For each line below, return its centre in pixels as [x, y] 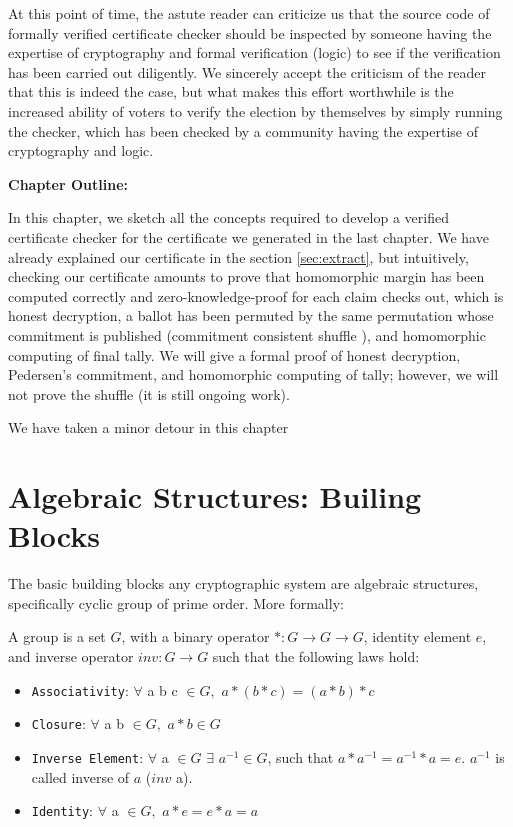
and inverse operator [71, 655]
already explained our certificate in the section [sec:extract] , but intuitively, [238, 256]
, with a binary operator [195, 636]
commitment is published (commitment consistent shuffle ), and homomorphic [247, 334]
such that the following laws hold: [316, 655]
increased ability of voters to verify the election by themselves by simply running [255, 110]
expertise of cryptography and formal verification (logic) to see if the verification [254, 52]
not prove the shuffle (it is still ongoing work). [149, 393]
